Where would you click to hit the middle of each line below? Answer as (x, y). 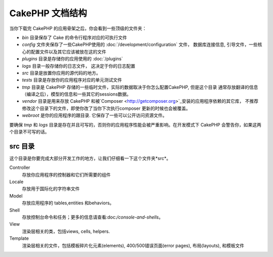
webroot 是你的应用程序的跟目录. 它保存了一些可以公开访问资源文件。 (95, 115)
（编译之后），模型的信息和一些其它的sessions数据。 (77, 94)
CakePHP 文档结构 (48, 13)
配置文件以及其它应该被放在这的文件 (68, 52)
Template (19, 238)
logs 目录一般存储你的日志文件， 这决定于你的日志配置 (79, 66)
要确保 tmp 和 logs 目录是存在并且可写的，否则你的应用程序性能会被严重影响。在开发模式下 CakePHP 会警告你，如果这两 (135, 124)
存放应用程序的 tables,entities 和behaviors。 (68, 203)
